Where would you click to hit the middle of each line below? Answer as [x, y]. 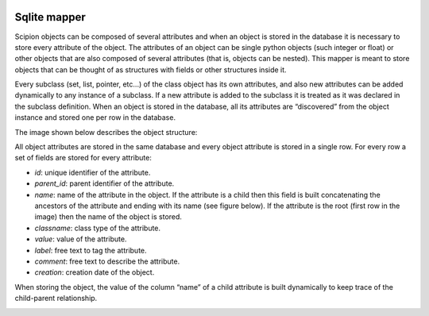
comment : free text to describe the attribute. [107, 261]
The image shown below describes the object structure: [106, 132]
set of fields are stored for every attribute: [83, 158]
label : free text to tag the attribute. [91, 250]
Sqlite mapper [50, 17]
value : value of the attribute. [81, 239]
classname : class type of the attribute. [98, 228]
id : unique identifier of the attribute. [93, 172]
